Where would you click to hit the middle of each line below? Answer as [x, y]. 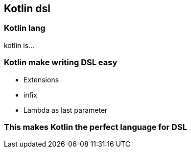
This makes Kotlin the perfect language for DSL [95, 127]
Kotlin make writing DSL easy [61, 63]
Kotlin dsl [27, 9]
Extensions [41, 79]
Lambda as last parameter [66, 110]
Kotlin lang [25, 28]
